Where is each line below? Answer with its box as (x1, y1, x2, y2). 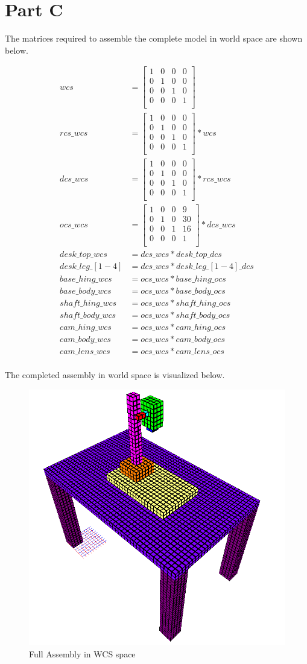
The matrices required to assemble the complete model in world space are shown (5, 32, 303, 45)
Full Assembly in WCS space (29, 647, 136, 660)
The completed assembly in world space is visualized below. (5, 368, 225, 381)
